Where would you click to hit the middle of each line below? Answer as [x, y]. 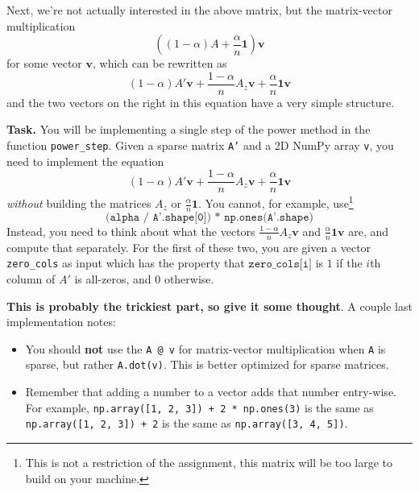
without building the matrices [79, 203]
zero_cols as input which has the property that [126, 263]
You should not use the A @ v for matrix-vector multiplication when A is [205, 348]
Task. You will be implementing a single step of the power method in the [189, 129]
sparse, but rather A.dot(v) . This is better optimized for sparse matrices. [207, 364]
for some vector [44, 63]
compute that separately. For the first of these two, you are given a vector [189, 247]
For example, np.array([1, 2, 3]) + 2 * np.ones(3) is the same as [199, 407]
